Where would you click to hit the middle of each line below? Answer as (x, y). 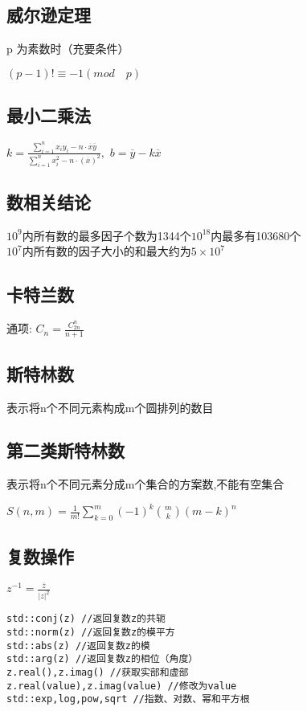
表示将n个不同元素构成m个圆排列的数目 (110, 407)
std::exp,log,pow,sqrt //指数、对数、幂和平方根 (128, 699)
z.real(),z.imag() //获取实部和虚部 (98, 672)
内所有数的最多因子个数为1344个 (106, 235)
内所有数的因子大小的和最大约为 (106, 251)
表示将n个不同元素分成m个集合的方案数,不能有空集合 (145, 484)
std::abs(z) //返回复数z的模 (78, 646)
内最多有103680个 (256, 235)
